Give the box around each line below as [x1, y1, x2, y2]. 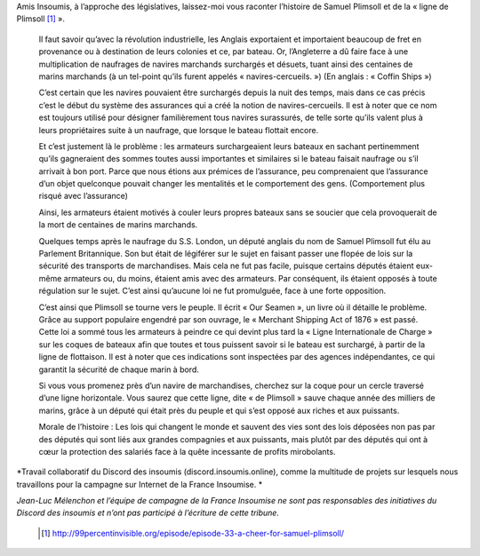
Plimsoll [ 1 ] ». [16, 13, 66, 24]
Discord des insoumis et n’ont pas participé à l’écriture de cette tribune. [16, 507, 280, 519]
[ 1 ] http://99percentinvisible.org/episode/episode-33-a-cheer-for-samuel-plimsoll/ [41, 528, 345, 538]
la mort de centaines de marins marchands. [38, 219, 198, 230]
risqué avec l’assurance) [38, 191, 129, 202]
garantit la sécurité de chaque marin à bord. [38, 364, 199, 375]
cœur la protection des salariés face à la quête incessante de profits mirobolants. [38, 446, 336, 457]
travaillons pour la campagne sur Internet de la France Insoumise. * [16, 479, 263, 489]
